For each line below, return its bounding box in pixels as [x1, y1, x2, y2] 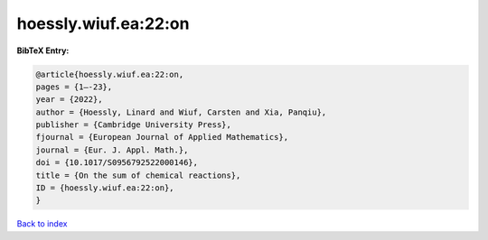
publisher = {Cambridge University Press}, [35, 120, 232, 130]
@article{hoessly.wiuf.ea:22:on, [35, 69, 184, 79]
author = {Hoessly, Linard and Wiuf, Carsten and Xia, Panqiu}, [35, 106, 327, 117]
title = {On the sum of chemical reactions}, [35, 170, 241, 180]
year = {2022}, [35, 95, 103, 105]
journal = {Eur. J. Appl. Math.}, [35, 144, 189, 155]
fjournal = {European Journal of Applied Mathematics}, [35, 132, 289, 143]
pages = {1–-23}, [35, 81, 113, 92]
